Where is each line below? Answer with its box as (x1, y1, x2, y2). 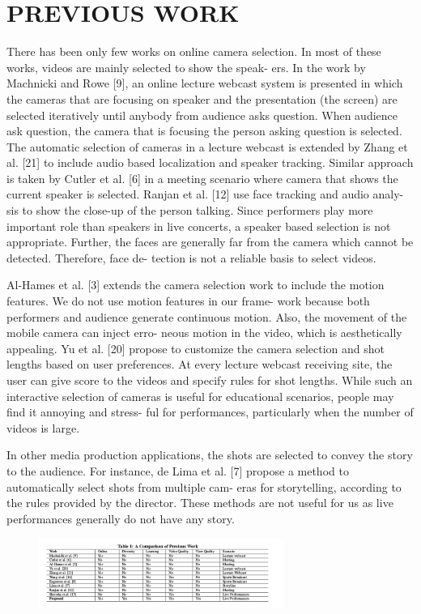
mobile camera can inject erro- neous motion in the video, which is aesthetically (6, 324, 402, 341)
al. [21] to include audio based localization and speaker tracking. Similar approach (6, 154, 414, 171)
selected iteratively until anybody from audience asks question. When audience (6, 106, 398, 123)
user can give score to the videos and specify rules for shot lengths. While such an (6, 372, 413, 388)
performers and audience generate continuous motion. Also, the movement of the (6, 308, 407, 325)
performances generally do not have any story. (6, 510, 235, 527)
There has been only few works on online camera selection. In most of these (6, 43, 381, 60)
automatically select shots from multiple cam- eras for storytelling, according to (6, 478, 402, 495)
